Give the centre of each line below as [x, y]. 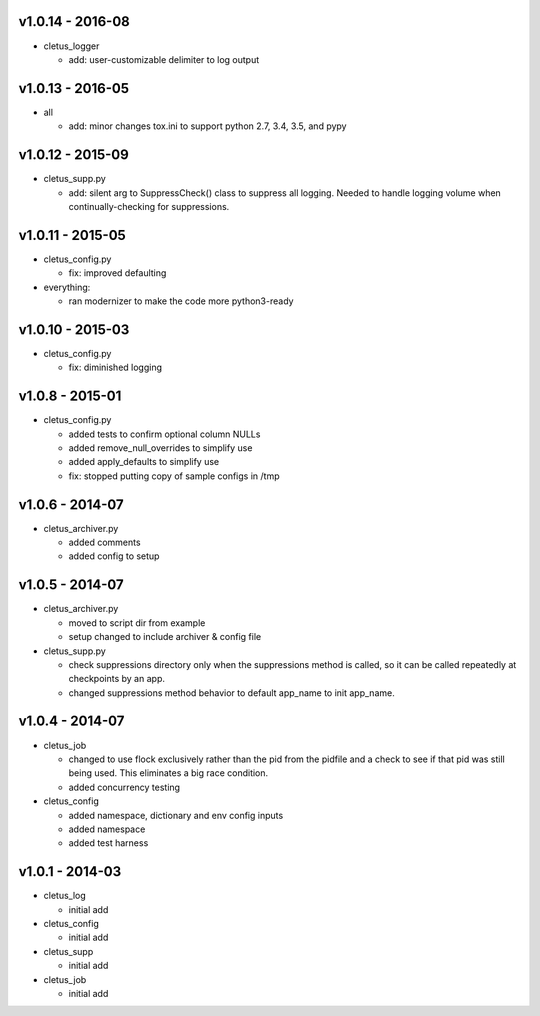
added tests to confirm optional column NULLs [164, 434]
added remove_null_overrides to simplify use [160, 447]
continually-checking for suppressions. [149, 206]
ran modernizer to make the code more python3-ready [181, 301]
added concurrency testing [124, 787]
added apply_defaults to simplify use [144, 462]
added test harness [108, 843]
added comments [104, 542]
